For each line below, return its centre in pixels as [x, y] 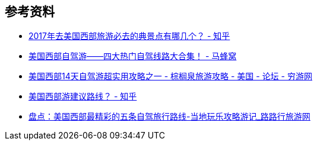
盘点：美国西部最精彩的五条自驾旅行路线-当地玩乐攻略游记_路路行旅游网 [169, 117]
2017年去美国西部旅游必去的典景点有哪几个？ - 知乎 [129, 36]
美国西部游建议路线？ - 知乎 [83, 96]
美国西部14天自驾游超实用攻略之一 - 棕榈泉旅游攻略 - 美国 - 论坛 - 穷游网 [170, 76]
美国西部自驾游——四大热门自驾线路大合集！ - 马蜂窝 [133, 56]
